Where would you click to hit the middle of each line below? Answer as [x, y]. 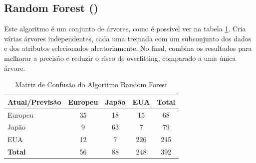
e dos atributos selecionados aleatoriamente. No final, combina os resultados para [128, 48]
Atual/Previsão [34, 101]
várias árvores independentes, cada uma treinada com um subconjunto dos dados [128, 38]
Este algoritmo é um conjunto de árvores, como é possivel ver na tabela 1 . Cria [125, 29]
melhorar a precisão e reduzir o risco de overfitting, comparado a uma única [120, 58]
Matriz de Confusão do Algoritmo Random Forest [91, 84]
